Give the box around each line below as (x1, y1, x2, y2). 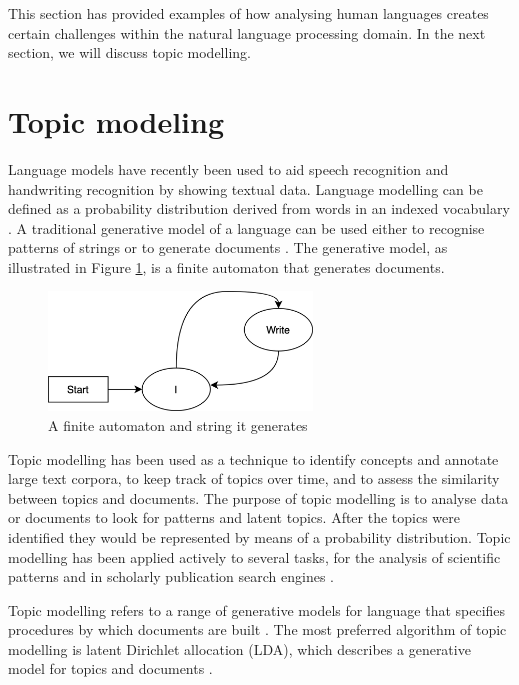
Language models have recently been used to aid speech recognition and (8, 158, 449, 179)
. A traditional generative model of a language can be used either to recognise (8, 217, 485, 238)
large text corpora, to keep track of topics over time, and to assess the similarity (8, 468, 500, 489)
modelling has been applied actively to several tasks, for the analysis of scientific (8, 546, 501, 567)
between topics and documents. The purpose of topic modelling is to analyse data (8, 487, 509, 508)
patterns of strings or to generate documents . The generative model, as (8, 237, 448, 258)
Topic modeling (8, 100, 224, 141)
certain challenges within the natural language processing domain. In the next (8, 22, 486, 43)
